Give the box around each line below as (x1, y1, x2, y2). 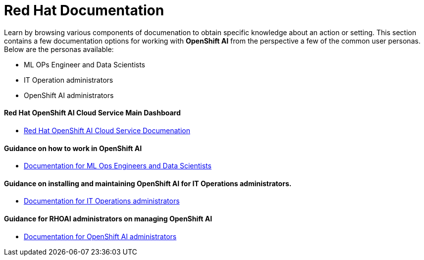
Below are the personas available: (4, 45, 114, 53)
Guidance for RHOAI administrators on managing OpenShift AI (4, 214, 212, 223)
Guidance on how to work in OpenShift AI (4, 144, 142, 153)
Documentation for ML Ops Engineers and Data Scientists (24, 161, 212, 170)
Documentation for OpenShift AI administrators (24, 232, 177, 241)
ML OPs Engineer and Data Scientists (24, 60, 145, 69)
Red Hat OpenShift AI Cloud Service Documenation (24, 126, 190, 135)
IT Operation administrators (24, 75, 113, 84)
